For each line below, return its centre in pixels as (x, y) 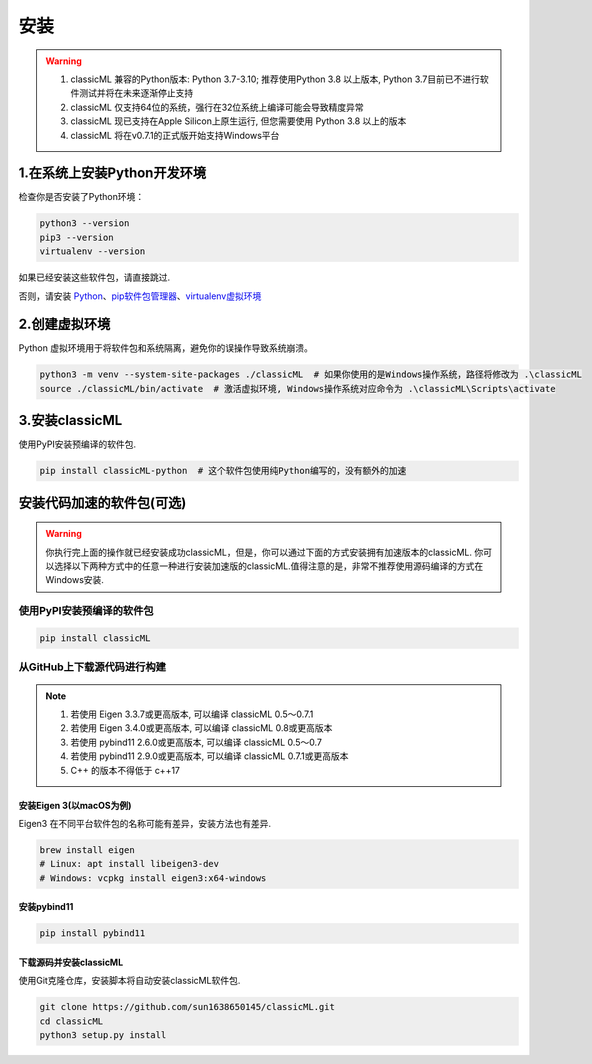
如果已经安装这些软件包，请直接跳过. (94, 277)
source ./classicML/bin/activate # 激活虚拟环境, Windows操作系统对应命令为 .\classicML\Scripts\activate (297, 388)
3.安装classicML (70, 420)
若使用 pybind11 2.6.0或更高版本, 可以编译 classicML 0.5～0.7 (196, 742)
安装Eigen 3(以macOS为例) (75, 805)
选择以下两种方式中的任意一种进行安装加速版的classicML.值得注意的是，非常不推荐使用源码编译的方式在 (268, 566)
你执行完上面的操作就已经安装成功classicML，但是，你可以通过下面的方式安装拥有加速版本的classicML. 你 (264, 552)
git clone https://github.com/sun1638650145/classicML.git (187, 1007)
